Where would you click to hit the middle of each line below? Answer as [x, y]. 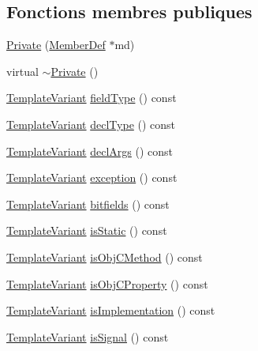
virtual [22, 71]
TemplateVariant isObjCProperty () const [107, 283]
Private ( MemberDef [56, 45]
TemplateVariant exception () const [92, 177]
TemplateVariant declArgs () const [90, 151]
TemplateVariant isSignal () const [88, 336]
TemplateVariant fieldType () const [92, 98]
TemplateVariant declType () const [91, 124]
